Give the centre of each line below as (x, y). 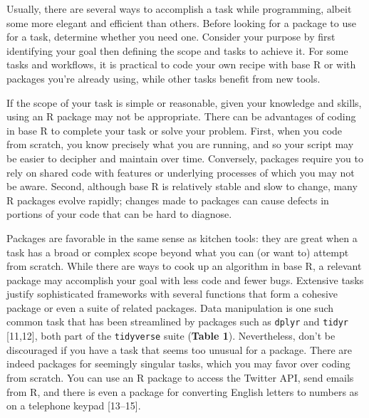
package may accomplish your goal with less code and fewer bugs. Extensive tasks (185, 279)
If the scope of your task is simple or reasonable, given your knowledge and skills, (184, 102)
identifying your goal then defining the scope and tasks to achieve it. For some (177, 50)
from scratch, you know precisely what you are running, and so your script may (180, 144)
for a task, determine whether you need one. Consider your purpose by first (171, 37)
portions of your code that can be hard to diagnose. (119, 214)
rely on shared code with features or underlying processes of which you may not (181, 172)
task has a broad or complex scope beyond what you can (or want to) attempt (178, 252)
